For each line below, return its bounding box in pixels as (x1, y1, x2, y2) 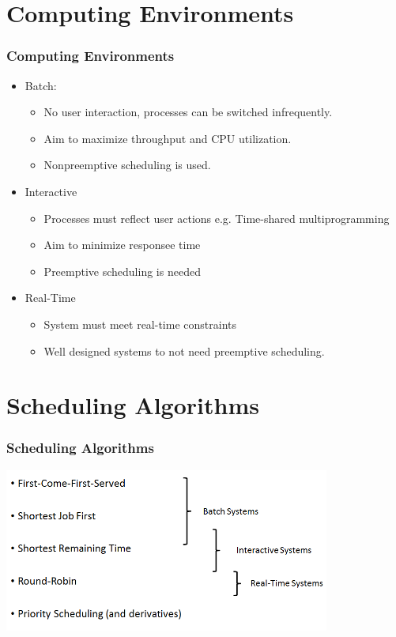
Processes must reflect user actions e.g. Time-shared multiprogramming (43, 209, 390, 226)
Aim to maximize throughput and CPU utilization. (43, 130, 292, 146)
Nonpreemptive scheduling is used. (43, 156, 211, 173)
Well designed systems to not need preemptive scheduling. (43, 342, 325, 359)
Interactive (25, 183, 77, 199)
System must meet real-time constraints (43, 315, 236, 332)
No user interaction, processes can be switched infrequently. (43, 104, 333, 120)
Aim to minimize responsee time (43, 236, 201, 253)
